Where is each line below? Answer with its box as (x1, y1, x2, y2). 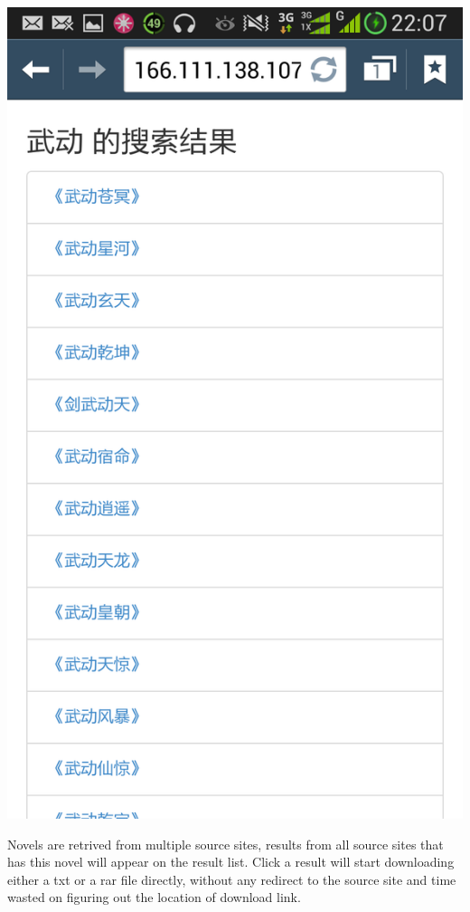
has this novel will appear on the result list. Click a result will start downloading (7, 852, 455, 871)
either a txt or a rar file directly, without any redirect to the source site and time (7, 869, 456, 888)
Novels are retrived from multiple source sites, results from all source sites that (7, 834, 444, 853)
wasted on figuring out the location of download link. (7, 888, 301, 907)
